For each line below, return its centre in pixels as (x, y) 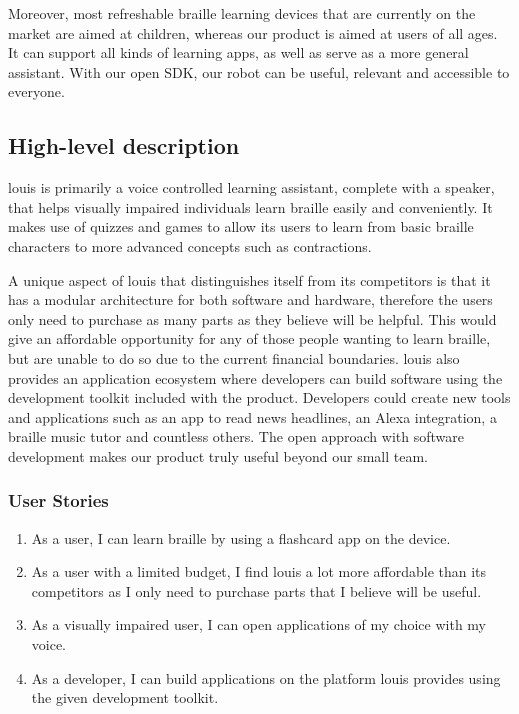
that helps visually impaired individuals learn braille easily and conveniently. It (250, 206)
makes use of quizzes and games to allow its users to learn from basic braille (241, 226)
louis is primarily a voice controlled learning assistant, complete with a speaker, (251, 187)
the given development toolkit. (125, 697)
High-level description (124, 145)
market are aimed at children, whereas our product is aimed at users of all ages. (253, 32)
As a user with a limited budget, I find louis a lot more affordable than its (259, 571)
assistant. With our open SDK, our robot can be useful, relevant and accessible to (259, 71)
